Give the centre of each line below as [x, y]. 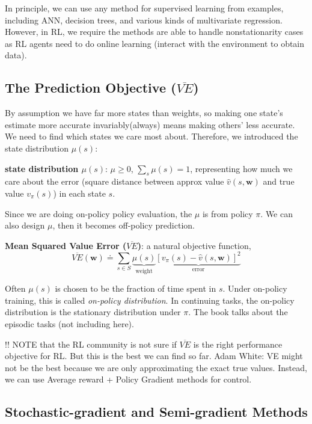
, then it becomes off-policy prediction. [124, 225]
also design [25, 225]
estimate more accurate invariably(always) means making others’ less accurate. [150, 124]
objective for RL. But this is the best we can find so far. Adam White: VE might [154, 356]
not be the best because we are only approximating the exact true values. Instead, [156, 367]
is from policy [228, 213]
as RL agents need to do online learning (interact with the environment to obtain [155, 43]
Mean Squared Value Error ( [66, 245]
